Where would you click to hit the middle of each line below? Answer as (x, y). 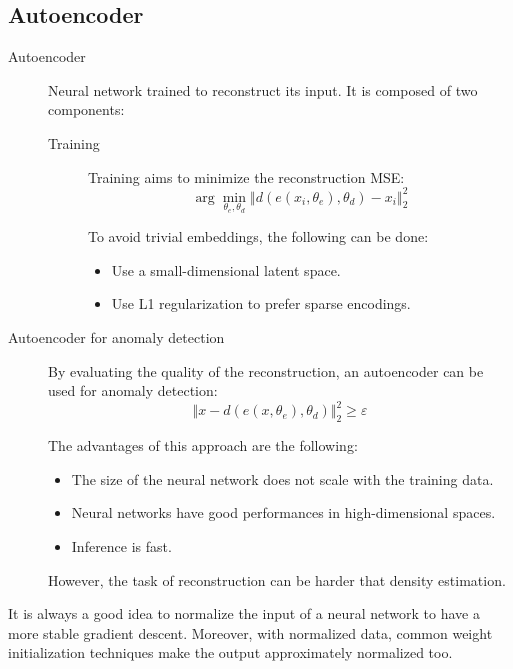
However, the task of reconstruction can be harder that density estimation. (277, 579)
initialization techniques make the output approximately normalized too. (230, 652)
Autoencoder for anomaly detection (116, 337)
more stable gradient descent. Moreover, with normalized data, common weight (250, 632)
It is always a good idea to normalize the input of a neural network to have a (244, 613)
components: (86, 109)
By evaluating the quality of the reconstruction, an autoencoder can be (266, 370)
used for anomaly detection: (133, 390)
